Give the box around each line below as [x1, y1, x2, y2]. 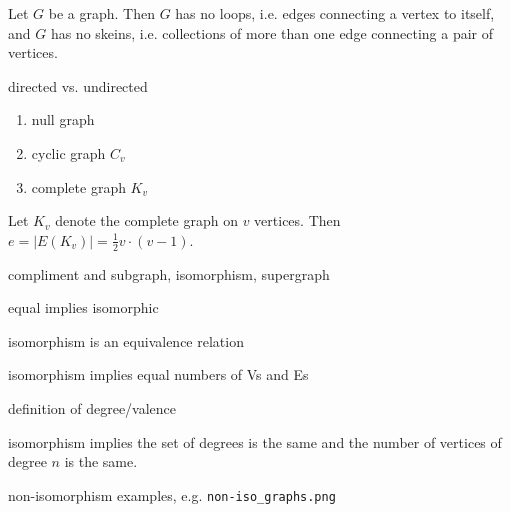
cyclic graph [31, 142, 106, 163]
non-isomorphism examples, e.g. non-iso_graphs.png [8, 484, 336, 505]
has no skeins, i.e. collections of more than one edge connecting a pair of [50, 22, 494, 43]
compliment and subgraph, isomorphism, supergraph [8, 263, 330, 284]
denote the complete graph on [55, 210, 238, 231]
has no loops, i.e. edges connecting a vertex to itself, [175, 3, 495, 23]
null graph [31, 109, 95, 130]
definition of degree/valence [8, 397, 177, 418]
